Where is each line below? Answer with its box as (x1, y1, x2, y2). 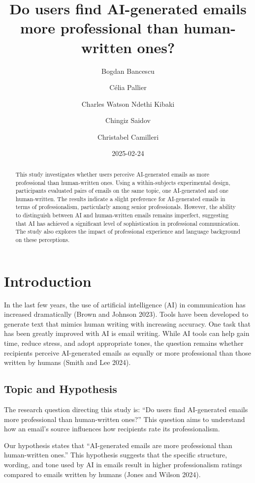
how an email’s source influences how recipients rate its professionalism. (4, 423, 220, 434)
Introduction (4, 271, 92, 291)
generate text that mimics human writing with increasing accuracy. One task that (4, 318, 251, 329)
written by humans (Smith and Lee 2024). (4, 357, 131, 367)
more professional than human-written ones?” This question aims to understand (4, 414, 245, 424)
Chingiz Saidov (105, 115, 151, 125)
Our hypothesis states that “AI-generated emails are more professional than (4, 440, 232, 450)
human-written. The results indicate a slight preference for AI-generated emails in (15, 194, 225, 203)
